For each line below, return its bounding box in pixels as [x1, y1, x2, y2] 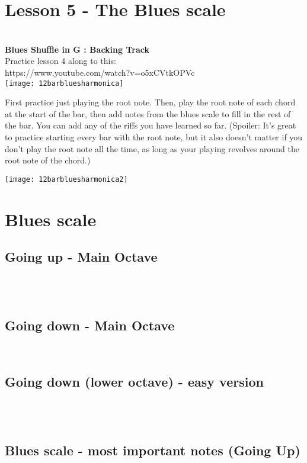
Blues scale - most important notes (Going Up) [5, 441, 300, 459]
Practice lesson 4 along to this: [5, 54, 116, 67]
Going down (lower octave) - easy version [5, 372, 264, 391]
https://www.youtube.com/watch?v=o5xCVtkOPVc [5, 66, 195, 78]
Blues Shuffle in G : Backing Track [5, 43, 149, 55]
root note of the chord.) [5, 154, 91, 166]
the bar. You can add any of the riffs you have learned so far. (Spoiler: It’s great [5, 119, 296, 131]
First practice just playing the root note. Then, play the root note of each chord [5, 96, 296, 108]
